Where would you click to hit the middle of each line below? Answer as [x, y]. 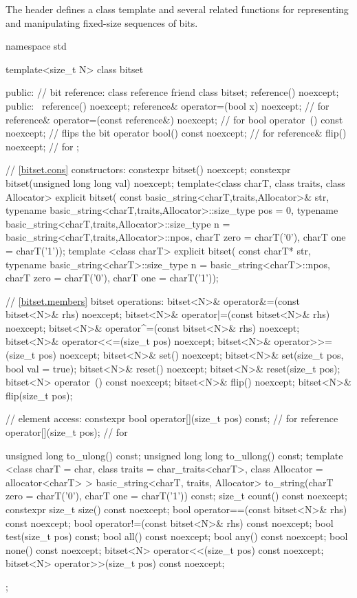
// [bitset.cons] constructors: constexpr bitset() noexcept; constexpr [148, 169]
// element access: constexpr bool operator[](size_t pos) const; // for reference [172, 418]
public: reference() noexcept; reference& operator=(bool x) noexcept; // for [167, 105]
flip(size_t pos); [39, 395]
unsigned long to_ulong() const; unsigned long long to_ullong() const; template [174, 455]
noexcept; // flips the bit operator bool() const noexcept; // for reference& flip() [176, 133]
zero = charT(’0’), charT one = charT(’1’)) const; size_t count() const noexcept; [176, 496]
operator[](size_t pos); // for [67, 432]
